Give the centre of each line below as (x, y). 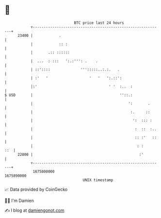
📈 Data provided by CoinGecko (36, 189)
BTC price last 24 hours (99, 23)
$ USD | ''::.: (69, 95)
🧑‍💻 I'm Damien (19, 201)
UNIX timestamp (98, 180)
